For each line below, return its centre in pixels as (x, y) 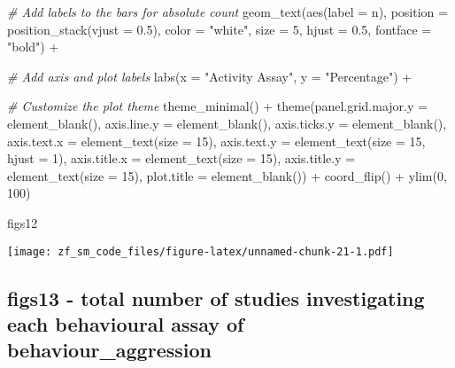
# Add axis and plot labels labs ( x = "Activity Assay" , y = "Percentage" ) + (210, 76)
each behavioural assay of (126, 323)
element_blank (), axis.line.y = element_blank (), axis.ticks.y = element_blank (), (227, 123)
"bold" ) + (33, 47)
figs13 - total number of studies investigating (216, 298)
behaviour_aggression (109, 350)
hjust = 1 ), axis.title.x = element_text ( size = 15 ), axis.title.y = (181, 158)
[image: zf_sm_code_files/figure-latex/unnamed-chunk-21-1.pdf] (201, 251)
